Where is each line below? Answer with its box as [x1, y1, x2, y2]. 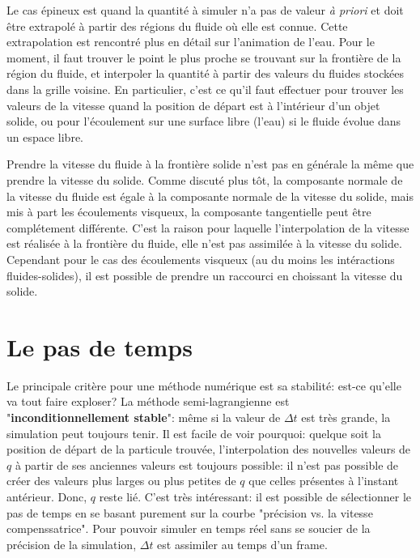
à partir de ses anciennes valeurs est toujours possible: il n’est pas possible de [15, 456, 399, 473]
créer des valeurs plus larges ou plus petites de [6, 472, 236, 489]
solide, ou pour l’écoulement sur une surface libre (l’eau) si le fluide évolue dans [6, 113, 401, 130]
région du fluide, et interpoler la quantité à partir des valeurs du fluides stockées [6, 65, 405, 82]
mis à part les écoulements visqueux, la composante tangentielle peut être [6, 203, 371, 220]
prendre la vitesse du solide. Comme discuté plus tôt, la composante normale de [6, 171, 403, 188]
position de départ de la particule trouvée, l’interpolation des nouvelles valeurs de [6, 441, 411, 458]
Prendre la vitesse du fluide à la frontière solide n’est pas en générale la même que [6, 155, 414, 173]
